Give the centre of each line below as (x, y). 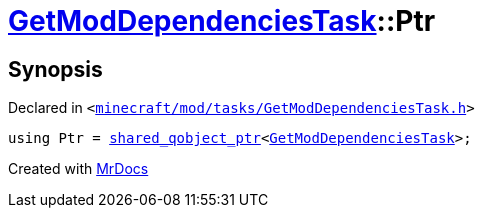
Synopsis (55, 69)
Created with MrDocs (78, 169)
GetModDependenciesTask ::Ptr (222, 21)
